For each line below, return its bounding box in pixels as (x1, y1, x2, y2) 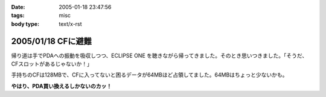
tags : (11, 12, 25, 19)
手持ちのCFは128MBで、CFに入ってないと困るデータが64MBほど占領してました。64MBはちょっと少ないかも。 (11, 71, 288, 78)
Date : (11, 4, 25, 10)
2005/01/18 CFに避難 (11, 36, 92, 46)
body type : (11, 20, 39, 27)
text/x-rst (59, 20, 82, 27)
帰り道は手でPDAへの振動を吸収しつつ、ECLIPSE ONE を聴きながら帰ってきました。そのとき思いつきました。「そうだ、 (11, 52, 308, 59)
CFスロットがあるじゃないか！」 (11, 60, 93, 67)
